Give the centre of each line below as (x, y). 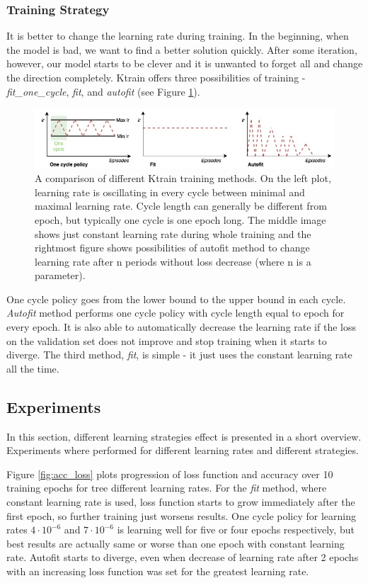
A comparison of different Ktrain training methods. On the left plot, (183, 178)
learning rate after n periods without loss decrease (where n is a (173, 261)
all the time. (33, 368)
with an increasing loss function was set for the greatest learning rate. (158, 571)
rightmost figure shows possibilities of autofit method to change (172, 248)
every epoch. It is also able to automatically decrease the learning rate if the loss (181, 327)
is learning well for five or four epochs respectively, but (236, 530)
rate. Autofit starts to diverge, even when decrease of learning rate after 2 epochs (183, 557)
